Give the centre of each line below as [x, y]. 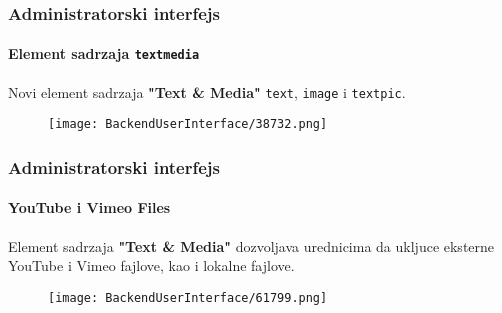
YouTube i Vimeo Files [89, 207]
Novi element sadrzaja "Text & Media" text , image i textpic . [207, 91]
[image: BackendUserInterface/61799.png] [188, 297]
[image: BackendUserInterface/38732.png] [188, 124]
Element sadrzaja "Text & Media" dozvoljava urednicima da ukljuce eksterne [251, 245]
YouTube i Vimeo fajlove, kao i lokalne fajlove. [151, 265]
